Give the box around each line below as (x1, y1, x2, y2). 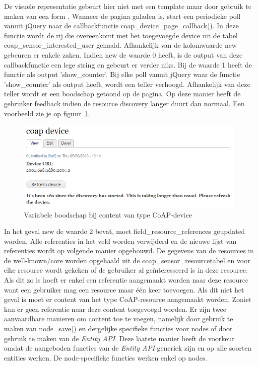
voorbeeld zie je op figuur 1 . (4, 108, 90, 118)
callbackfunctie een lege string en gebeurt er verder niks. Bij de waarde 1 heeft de (4, 59, 252, 70)
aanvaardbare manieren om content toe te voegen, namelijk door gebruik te (4, 313, 233, 324)
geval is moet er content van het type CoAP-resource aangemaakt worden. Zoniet (4, 294, 252, 304)
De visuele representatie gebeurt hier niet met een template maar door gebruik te (4, 1, 252, 11)
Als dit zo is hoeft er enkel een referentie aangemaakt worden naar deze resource (4, 275, 249, 285)
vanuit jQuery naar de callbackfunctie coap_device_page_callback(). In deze (4, 20, 239, 31)
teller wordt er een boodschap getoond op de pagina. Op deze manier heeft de (4, 88, 241, 99)
